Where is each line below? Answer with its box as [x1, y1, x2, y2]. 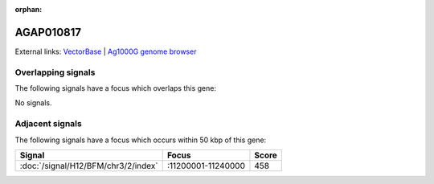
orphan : [14, 5, 43, 14]
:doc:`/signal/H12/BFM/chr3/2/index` [19, 160, 158, 171]
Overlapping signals [14, 67, 96, 78]
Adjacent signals [14, 118, 82, 129]
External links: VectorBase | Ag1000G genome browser [14, 47, 197, 56]
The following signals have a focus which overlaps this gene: [14, 84, 217, 93]
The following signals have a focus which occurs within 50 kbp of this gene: [14, 135, 267, 145]
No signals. [14, 98, 52, 108]
